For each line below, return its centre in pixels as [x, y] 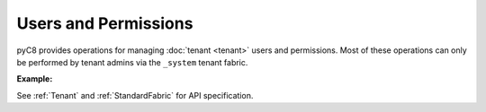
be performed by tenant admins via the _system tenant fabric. [132, 62]
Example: [35, 79]
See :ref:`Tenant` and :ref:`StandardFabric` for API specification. [135, 95]
